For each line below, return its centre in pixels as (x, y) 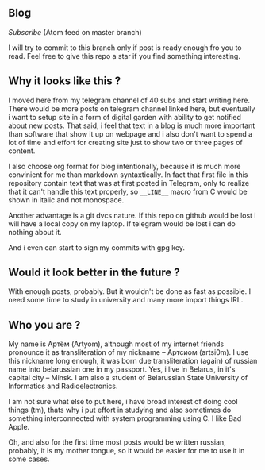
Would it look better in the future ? (94, 273)
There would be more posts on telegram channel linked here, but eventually (132, 108)
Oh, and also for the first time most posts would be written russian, (117, 442)
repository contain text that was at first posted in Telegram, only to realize (129, 183)
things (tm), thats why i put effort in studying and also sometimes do (120, 410)
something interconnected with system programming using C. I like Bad (125, 418)
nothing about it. (35, 232)
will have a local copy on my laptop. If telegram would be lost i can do (122, 223)
